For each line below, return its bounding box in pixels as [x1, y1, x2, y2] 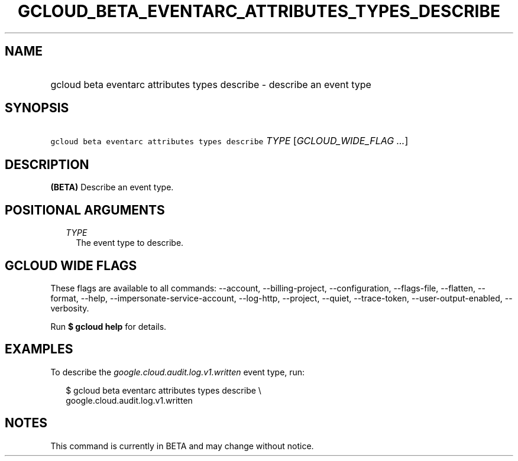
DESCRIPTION [5, 157, 89, 172]
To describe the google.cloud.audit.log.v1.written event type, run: [50, 366, 305, 377]
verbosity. [50, 303, 89, 313]
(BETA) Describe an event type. [50, 182, 174, 193]
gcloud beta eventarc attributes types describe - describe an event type [50, 78, 371, 90]
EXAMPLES [5, 342, 73, 357]
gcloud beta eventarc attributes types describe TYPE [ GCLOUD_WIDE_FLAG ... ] [50, 135, 409, 147]
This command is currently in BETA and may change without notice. [50, 440, 314, 451]
